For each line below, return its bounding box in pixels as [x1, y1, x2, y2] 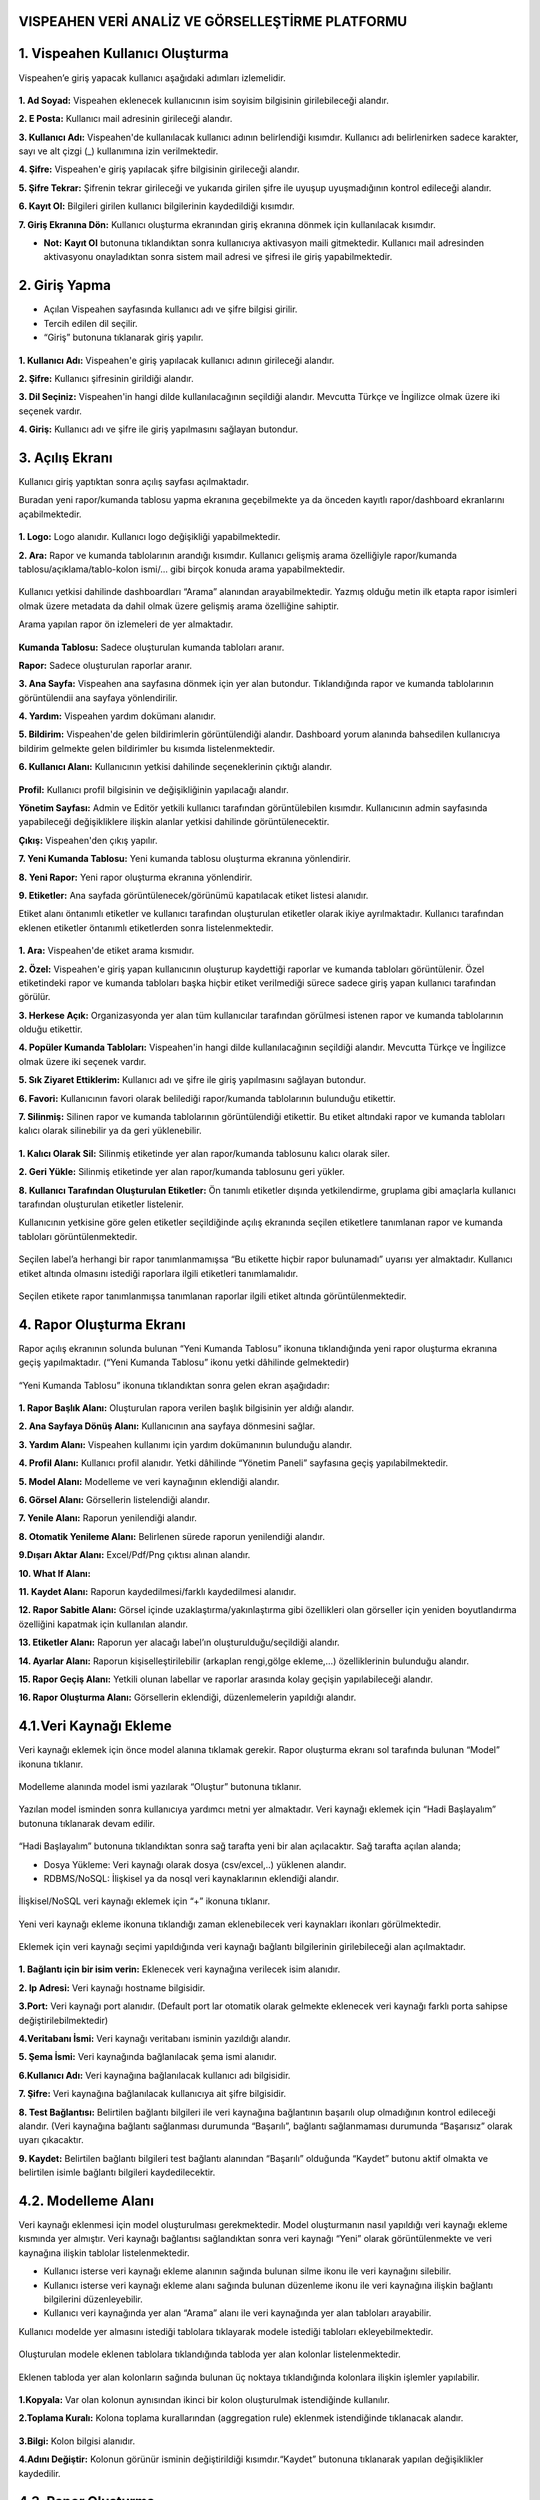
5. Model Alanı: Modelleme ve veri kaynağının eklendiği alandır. [18, 1475, 280, 1487]
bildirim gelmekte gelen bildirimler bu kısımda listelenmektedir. [18, 742, 275, 754]
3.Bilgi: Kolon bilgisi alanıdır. [18, 2435, 135, 2447]
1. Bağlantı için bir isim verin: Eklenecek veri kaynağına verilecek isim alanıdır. [18, 1963, 341, 1975]
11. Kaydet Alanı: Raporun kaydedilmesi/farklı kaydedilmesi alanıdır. [18, 1585, 297, 1597]
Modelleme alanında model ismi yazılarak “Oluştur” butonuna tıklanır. [18, 1780, 302, 1792]
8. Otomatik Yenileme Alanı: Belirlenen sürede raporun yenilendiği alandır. [18, 1530, 325, 1542]
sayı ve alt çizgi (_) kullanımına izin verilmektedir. [18, 145, 219, 157]
